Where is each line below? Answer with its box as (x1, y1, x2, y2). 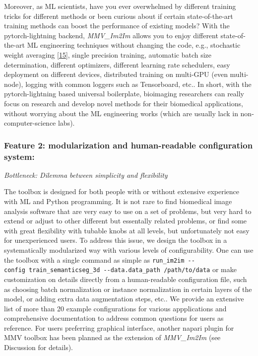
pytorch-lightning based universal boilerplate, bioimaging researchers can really (4, 88, 245, 99)
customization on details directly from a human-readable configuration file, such (4, 274, 247, 284)
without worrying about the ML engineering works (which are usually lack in (4, 108, 238, 118)
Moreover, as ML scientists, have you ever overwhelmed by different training (4, 1, 236, 11)
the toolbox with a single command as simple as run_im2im (4, 254, 185, 265)
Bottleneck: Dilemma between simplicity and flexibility (4, 169, 168, 180)
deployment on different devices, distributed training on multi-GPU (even (4, 69, 228, 79)
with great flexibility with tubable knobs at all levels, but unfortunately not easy (4, 225, 250, 235)
